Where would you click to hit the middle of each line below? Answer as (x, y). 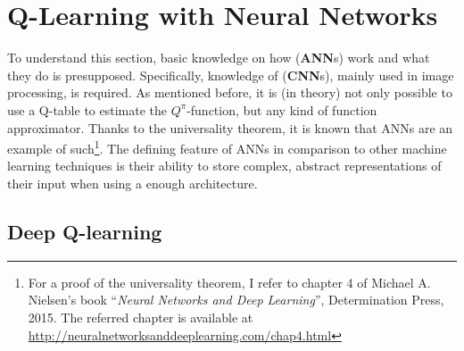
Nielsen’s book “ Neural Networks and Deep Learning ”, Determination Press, (236, 300)
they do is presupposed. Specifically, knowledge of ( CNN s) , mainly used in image (231, 75)
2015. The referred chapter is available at (141, 317)
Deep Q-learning (85, 231)
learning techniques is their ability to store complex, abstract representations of (224, 166)
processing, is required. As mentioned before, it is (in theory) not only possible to (230, 92)
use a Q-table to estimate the (87, 109)
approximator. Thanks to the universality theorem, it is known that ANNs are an (230, 127)
